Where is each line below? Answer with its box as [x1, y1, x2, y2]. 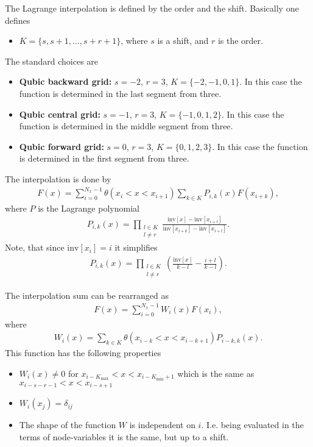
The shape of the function [19, 418, 116, 431]
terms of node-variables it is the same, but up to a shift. [19, 430, 229, 443]
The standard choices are [5, 54, 99, 67]
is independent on [129, 418, 195, 431]
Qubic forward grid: [19, 140, 104, 152]
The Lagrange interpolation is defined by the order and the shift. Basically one [5, 2, 299, 14]
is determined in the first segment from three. [19, 152, 189, 165]
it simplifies [114, 241, 158, 254]
